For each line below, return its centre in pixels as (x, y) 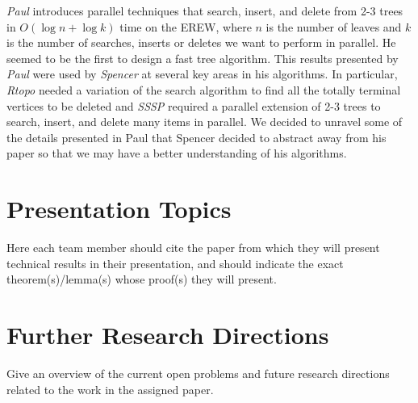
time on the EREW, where (186, 26)
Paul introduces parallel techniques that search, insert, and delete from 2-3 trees (205, 10)
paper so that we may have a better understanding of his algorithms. (177, 153)
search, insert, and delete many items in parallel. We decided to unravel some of (205, 122)
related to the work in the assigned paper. (110, 389)
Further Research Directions (168, 335)
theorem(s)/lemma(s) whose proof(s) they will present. (142, 279)
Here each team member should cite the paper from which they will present (193, 248)
